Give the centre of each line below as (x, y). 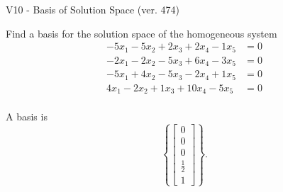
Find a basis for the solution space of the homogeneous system (141, 33)
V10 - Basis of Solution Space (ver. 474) (93, 9)
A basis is (27, 117)
